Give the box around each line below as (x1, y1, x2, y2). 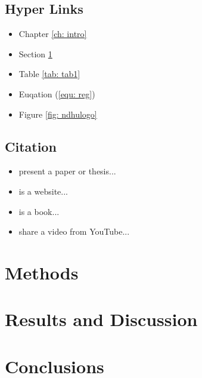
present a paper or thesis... (18, 165, 116, 177)
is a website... (18, 185, 68, 197)
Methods (5, 260, 79, 284)
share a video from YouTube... (18, 225, 130, 238)
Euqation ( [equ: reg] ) (18, 87, 95, 100)
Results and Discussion (5, 307, 198, 331)
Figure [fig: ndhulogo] (18, 107, 97, 120)
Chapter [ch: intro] (18, 27, 87, 40)
